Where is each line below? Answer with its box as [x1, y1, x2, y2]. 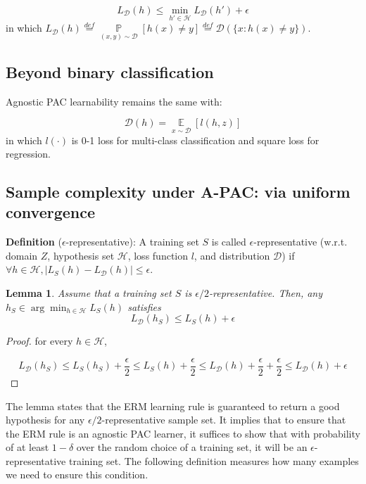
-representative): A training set [65, 234, 199, 249]
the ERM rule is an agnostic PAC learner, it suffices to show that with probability [6, 426, 360, 440]
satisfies [127, 299, 161, 314]
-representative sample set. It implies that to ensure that [101, 412, 346, 427]
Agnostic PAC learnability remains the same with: [6, 94, 222, 108]
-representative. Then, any [209, 286, 323, 300]
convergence [6, 201, 96, 223]
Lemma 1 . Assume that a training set [6, 286, 172, 300]
